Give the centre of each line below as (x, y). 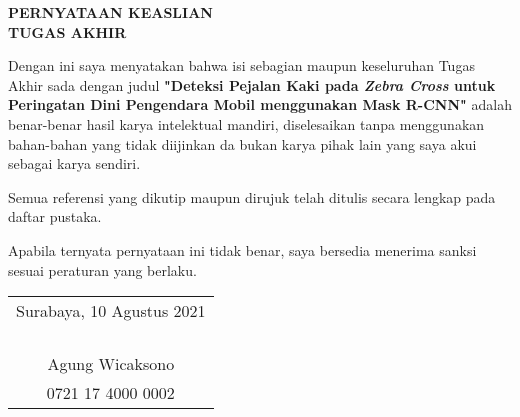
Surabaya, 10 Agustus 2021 (111, 311)
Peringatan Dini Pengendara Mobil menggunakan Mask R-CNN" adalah (260, 104)
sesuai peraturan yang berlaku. (102, 269)
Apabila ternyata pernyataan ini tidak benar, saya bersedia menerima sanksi (242, 249)
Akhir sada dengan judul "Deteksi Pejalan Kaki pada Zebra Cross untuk (252, 84)
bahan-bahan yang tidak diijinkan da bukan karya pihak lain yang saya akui (242, 143)
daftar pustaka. (55, 216)
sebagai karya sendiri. (74, 163)
